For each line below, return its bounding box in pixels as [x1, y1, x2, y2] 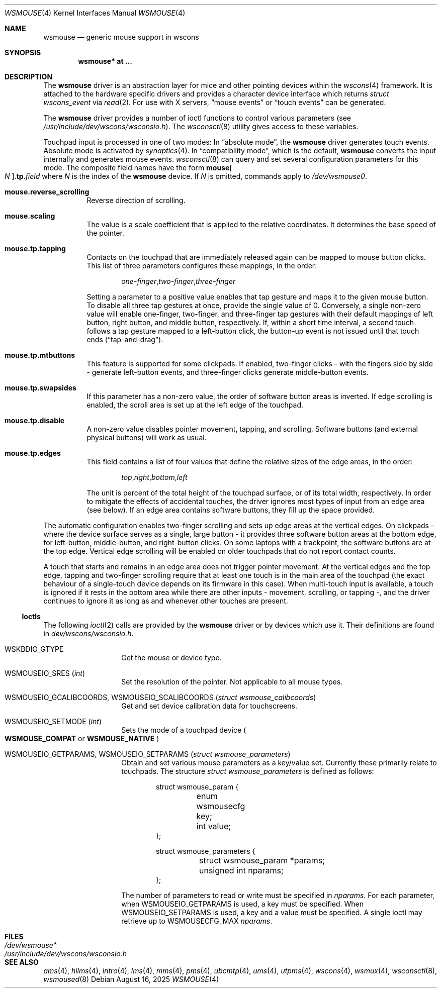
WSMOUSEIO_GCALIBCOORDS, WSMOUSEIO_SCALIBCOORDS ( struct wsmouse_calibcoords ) [5, 693, 316, 702]
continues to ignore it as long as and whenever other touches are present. [43, 597, 288, 605]
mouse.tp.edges [5, 449, 61, 457]
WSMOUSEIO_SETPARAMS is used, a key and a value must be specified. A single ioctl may [121, 908, 422, 917]
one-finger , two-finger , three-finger [121, 277, 236, 285]
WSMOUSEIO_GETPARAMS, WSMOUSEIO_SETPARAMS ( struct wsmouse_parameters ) [5, 750, 291, 758]
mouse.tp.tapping [5, 244, 66, 253]
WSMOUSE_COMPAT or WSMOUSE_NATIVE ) [5, 734, 159, 743]
